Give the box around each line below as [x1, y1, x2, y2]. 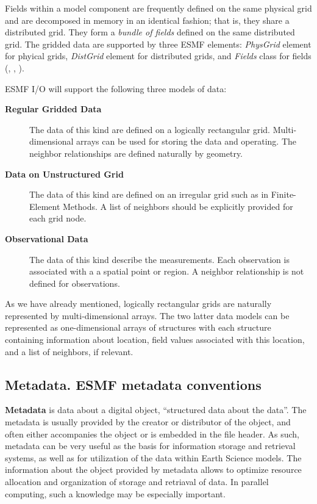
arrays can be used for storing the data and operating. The [76, 135, 297, 148]
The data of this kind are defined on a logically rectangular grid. [29, 123, 270, 135]
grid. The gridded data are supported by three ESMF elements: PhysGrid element [5, 37, 312, 50]
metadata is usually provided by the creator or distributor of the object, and [5, 416, 291, 428]
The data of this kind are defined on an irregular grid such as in [29, 188, 269, 201]
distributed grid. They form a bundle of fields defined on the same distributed [5, 26, 295, 38]
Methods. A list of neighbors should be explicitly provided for [63, 200, 293, 212]
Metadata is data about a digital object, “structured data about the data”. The [5, 403, 307, 416]
